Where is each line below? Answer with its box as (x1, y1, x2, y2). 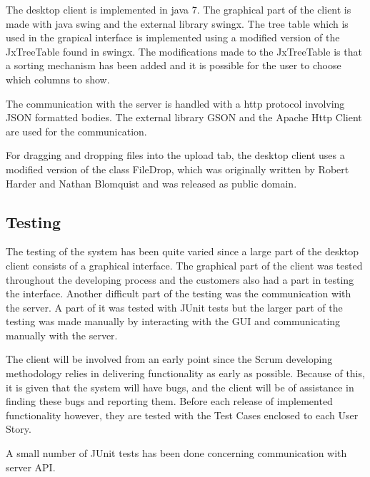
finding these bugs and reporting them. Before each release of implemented (6, 394, 333, 409)
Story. (6, 421, 31, 436)
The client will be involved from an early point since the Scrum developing (6, 352, 333, 366)
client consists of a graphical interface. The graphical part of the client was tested (6, 257, 363, 272)
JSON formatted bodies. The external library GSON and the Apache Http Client (6, 110, 362, 125)
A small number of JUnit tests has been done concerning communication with (6, 446, 347, 461)
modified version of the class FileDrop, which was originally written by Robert (6, 161, 349, 176)
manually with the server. (6, 327, 118, 342)
